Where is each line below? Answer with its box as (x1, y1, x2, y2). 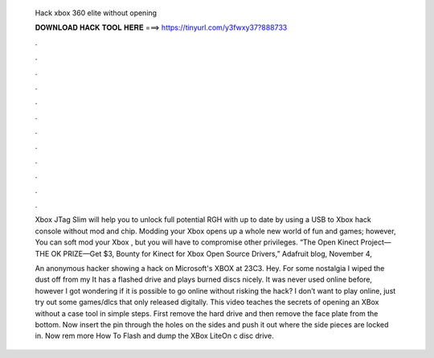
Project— (360, 237, 391, 247)
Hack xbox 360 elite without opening (35, 8, 157, 18)
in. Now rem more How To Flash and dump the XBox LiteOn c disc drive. (35, 331, 275, 341)
